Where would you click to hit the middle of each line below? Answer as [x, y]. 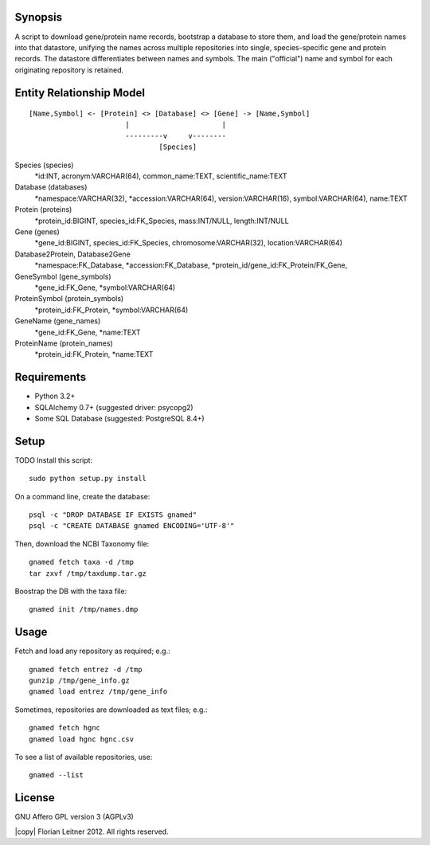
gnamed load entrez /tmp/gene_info [98, 692]
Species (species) [44, 165]
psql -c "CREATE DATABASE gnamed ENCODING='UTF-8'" [132, 526]
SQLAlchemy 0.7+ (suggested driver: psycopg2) [114, 407]
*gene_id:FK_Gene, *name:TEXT [88, 332]
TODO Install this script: [54, 460]
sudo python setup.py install [88, 479]
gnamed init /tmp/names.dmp [84, 610]
